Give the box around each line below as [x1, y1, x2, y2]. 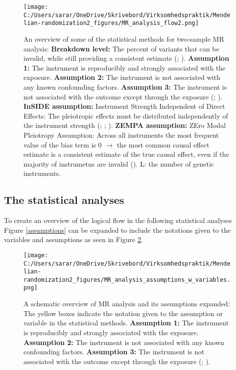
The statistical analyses [4, 192, 124, 207]
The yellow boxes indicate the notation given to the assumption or [24, 308, 223, 318]
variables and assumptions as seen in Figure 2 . [4, 234, 143, 245]
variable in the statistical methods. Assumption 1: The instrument [24, 318, 229, 328]
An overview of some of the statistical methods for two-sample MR [24, 33, 224, 44]
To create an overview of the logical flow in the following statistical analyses [4, 215, 232, 225]
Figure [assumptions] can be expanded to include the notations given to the [4, 224, 231, 235]
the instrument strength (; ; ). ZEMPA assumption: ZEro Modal [24, 120, 226, 130]
